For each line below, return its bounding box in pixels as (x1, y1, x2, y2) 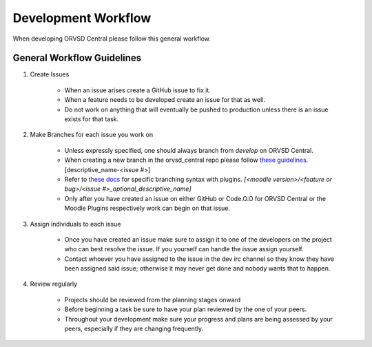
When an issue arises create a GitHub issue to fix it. (64, 86, 211, 94)
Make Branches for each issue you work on (30, 131, 154, 139)
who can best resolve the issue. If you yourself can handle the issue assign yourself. (64, 245, 304, 253)
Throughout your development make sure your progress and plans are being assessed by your (64, 315, 333, 323)
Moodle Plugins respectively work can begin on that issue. (64, 204, 231, 213)
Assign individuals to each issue (30, 220, 121, 228)
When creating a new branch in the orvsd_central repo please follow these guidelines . (64, 156, 309, 165)
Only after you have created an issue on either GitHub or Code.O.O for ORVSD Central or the (64, 194, 327, 202)
